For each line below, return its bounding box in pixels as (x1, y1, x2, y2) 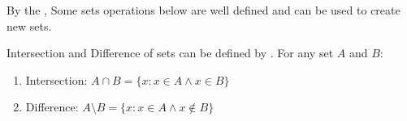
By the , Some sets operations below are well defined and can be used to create (6, 2, 401, 18)
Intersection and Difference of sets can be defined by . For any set (6, 44, 334, 61)
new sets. (6, 17, 52, 34)
